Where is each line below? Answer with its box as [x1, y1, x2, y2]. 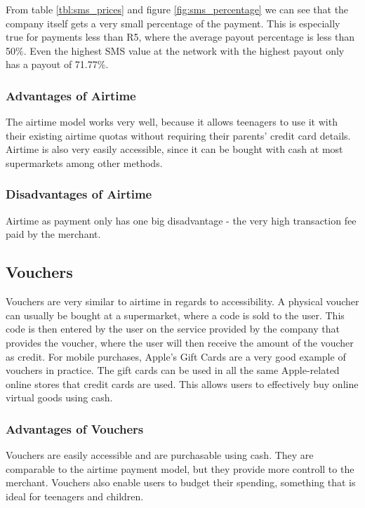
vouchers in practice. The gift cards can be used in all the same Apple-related [6, 363, 340, 377]
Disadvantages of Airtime [6, 185, 152, 203]
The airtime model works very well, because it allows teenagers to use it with [6, 114, 338, 129]
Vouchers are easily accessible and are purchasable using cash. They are [6, 448, 314, 462]
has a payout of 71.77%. [6, 57, 109, 72]
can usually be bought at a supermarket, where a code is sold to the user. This [6, 307, 345, 322]
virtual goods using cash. [6, 390, 113, 405]
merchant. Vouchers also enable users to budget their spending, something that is [6, 475, 356, 490]
